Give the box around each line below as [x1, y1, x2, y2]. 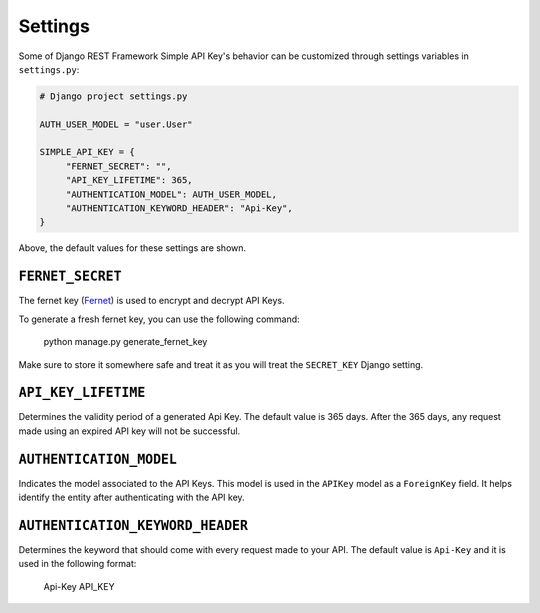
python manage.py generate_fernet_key [43, 336, 208, 348]
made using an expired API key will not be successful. [18, 425, 241, 437]
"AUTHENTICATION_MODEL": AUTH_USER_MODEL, [65, 188, 277, 200]
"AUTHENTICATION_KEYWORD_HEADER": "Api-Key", [65, 203, 294, 214]
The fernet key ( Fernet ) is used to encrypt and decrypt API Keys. [18, 295, 285, 307]
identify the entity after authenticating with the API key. [18, 491, 245, 504]
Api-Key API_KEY [43, 580, 115, 592]
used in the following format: [18, 558, 137, 570]
